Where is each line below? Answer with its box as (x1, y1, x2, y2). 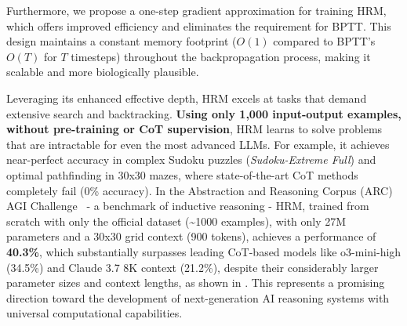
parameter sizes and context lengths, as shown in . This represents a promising (6, 274, 385, 291)
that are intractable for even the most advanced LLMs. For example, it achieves (6, 136, 390, 152)
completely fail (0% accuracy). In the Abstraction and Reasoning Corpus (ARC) (6, 182, 393, 198)
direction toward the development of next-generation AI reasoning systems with (6, 289, 390, 306)
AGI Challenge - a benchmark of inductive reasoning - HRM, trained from (6, 197, 369, 214)
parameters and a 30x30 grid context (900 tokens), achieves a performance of (6, 228, 376, 244)
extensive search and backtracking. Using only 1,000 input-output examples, (6, 105, 402, 121)
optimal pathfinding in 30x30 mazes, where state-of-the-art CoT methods (6, 166, 358, 183)
